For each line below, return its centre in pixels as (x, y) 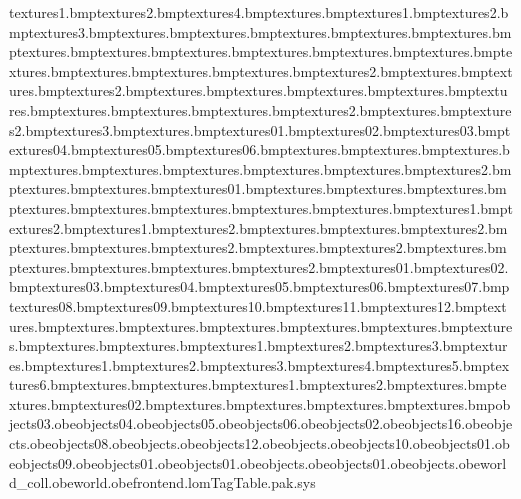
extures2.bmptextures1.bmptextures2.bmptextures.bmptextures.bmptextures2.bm (258, 227)
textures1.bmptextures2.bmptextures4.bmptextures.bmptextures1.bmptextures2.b (259, 12)
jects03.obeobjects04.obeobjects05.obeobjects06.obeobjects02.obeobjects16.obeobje (261, 423)
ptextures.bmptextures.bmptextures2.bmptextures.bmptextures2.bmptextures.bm (258, 247)
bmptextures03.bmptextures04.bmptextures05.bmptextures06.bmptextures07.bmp (259, 286)
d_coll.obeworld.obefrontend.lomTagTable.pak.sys (162, 482)
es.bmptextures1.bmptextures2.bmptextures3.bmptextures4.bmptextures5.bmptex (259, 364)
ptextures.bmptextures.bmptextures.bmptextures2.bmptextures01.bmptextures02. (259, 266)
